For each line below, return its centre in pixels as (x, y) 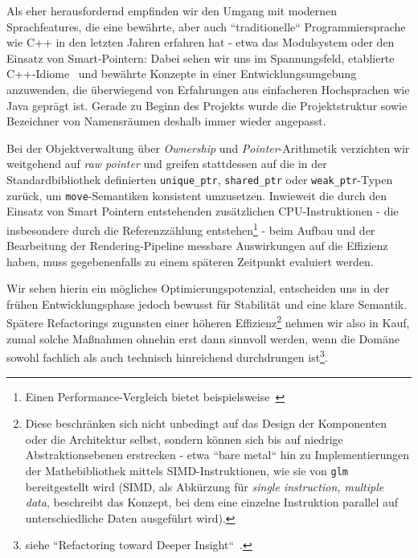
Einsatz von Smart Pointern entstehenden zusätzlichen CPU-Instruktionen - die (203, 211)
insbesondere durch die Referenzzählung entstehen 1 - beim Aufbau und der (191, 228)
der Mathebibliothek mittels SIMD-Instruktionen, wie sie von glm (186, 470)
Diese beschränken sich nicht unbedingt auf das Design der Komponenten (206, 423)
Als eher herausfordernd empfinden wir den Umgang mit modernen (172, 10)
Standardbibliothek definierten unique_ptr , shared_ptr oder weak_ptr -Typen (200, 179)
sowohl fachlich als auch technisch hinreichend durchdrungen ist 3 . (167, 356)
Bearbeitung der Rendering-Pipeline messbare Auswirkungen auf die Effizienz (197, 246)
